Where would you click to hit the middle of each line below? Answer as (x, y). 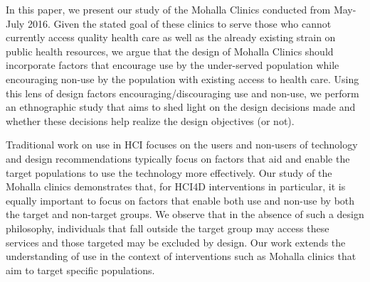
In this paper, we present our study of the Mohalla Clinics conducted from (168, 9)
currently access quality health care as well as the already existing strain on (171, 37)
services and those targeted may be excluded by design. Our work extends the (176, 242)
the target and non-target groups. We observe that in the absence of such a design (185, 214)
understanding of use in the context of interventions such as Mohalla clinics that (181, 256)
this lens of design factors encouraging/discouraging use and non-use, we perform (183, 93)
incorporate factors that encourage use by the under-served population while (173, 65)
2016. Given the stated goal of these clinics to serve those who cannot (179, 23)
